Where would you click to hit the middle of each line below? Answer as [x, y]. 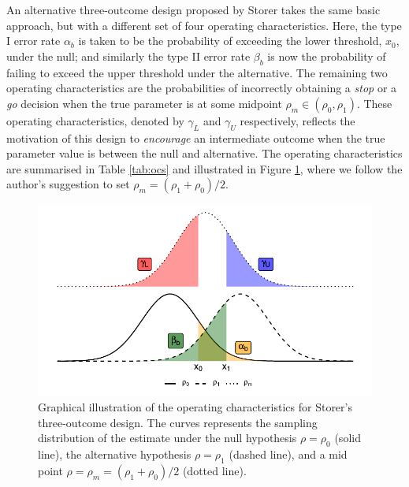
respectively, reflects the [297, 120]
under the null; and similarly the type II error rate [128, 56]
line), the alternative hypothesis [115, 454]
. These [374, 103]
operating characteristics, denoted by [95, 120]
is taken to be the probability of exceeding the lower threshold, [230, 41]
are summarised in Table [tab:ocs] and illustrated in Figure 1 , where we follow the [204, 168]
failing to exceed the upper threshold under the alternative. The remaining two [197, 72]
